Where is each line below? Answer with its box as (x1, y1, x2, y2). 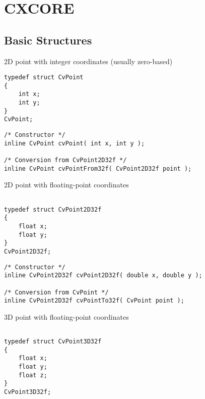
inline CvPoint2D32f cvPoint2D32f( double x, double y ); (4, 272, 202, 279)
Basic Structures (4, 32, 92, 47)
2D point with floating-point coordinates (4, 179, 129, 190)
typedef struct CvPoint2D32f (4, 206, 102, 213)
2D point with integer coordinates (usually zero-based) (4, 56, 173, 66)
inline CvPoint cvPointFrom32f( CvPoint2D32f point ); (4, 165, 192, 172)
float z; (18, 371, 47, 379)
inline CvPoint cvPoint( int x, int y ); (4, 139, 145, 147)
